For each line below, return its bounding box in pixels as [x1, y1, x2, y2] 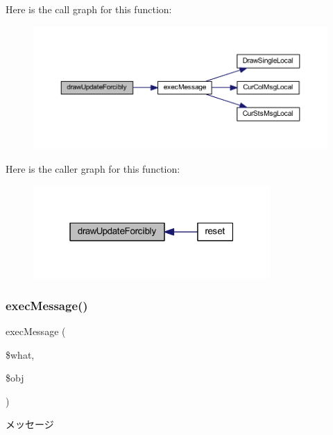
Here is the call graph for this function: [6, 2, 172, 16]
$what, [6, 347, 35, 361]
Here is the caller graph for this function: [6, 162, 180, 176]
